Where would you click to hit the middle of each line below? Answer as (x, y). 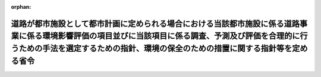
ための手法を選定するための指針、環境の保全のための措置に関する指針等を (155, 48)
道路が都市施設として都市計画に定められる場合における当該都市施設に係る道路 (155, 24)
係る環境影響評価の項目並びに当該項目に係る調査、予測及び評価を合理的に (163, 36)
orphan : (21, 7)
